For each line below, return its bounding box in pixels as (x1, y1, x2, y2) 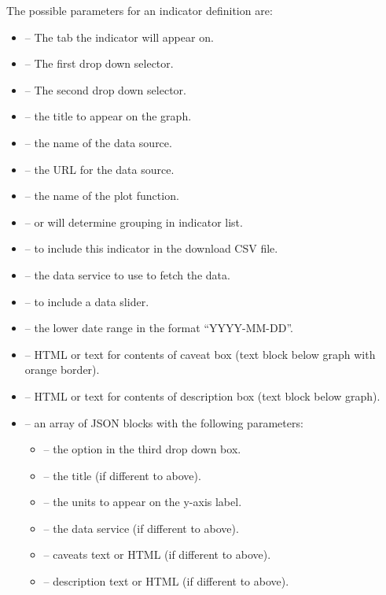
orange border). (24, 361, 100, 378)
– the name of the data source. (24, 134, 172, 150)
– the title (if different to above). (43, 467, 201, 483)
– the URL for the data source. (24, 161, 175, 177)
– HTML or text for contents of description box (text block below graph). (24, 387, 380, 404)
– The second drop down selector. (24, 81, 186, 98)
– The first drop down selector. (24, 55, 174, 72)
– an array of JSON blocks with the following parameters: (24, 414, 303, 431)
